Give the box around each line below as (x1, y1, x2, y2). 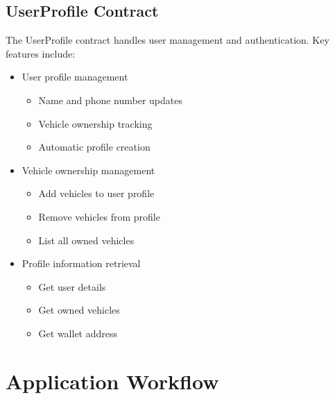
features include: (6, 46, 76, 60)
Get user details (38, 279, 106, 294)
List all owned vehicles (38, 232, 135, 247)
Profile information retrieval (22, 256, 141, 271)
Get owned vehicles (38, 303, 120, 317)
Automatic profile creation (38, 139, 151, 154)
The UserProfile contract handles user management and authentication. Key (6, 33, 329, 47)
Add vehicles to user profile (38, 186, 155, 201)
